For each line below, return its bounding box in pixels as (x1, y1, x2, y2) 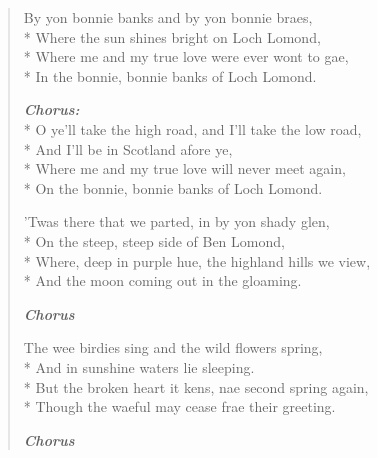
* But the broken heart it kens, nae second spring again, (23, 376, 369, 397)
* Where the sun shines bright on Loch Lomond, (23, 26, 321, 47)
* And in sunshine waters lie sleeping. (23, 356, 255, 377)
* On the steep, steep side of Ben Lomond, (23, 230, 285, 251)
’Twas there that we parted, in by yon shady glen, (23, 211, 330, 232)
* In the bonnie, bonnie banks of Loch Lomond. (23, 65, 317, 86)
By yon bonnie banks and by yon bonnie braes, (23, 7, 313, 27)
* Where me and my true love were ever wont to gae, (23, 46, 349, 67)
